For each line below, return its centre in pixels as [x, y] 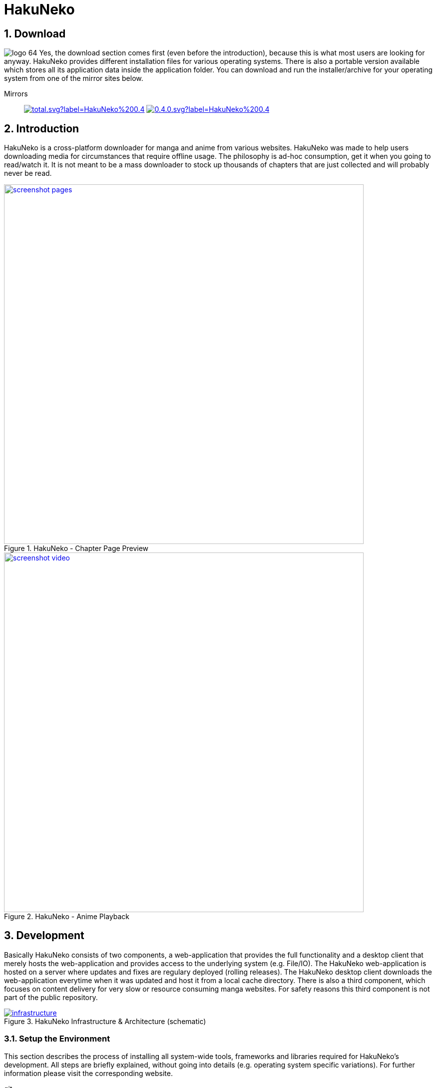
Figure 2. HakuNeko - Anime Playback [67, 917]
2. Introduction [42, 128]
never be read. [28, 173]
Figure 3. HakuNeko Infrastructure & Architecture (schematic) [105, 1021]
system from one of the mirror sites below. [74, 78]
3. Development [44, 936]
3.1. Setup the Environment [57, 1039]
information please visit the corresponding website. [88, 1073]
